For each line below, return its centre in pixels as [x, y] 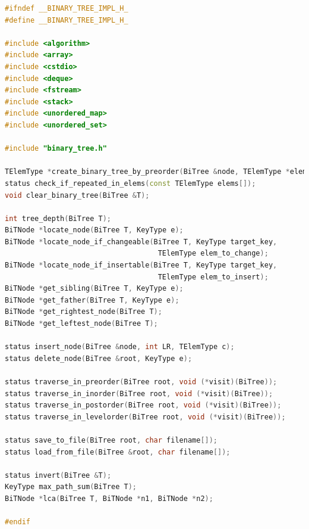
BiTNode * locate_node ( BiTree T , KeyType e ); [94, 230]
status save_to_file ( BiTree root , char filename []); [111, 440]
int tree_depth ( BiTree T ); [58, 218]
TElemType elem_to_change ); [213, 253]
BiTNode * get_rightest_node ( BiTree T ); [83, 312]
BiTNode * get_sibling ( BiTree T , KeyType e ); [94, 289]
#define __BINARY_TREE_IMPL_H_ [67, 20]
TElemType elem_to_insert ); [213, 277]
